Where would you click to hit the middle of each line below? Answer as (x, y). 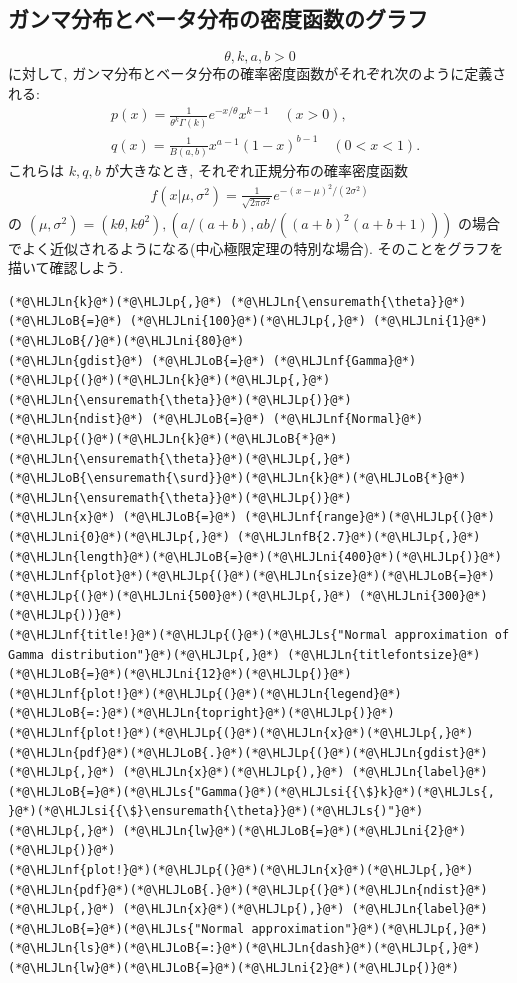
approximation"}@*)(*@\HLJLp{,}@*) (369, 928)
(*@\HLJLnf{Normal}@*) (348, 419)
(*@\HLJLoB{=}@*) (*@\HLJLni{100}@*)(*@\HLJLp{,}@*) (187, 321)
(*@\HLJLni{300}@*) (423, 595)
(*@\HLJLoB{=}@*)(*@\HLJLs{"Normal (126, 928)
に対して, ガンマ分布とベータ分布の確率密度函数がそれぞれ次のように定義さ (257, 73)
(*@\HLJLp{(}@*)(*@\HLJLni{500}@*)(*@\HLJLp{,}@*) (180, 595)
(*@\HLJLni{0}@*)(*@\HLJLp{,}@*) (119, 536)
